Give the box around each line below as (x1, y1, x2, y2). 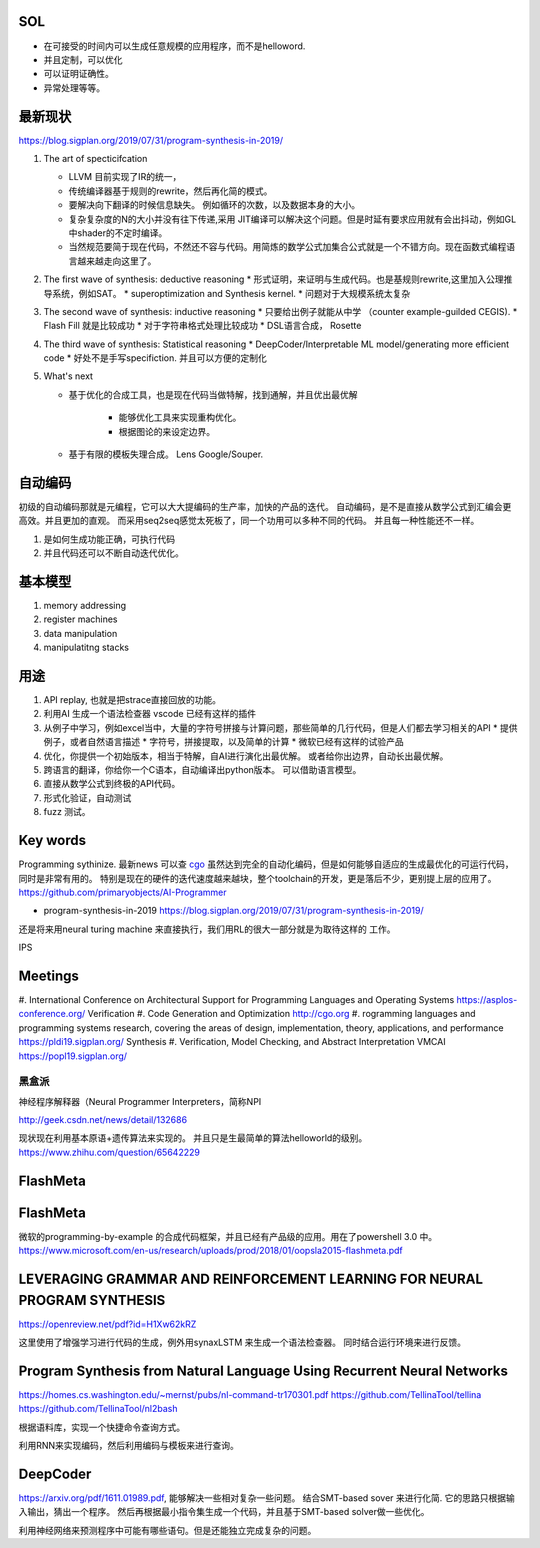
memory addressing (43, 600, 127, 611)
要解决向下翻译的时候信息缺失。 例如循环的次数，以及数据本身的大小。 (68, 199, 360, 211)
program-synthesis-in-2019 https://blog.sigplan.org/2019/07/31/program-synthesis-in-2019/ (43, 905, 424, 917)
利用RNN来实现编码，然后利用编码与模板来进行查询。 (18, 1440, 240, 1452)
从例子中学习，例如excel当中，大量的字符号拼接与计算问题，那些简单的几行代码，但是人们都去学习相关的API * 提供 (43, 721, 518, 734)
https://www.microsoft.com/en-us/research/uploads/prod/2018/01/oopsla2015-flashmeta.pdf (18, 1245, 404, 1257)
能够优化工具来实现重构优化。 (118, 411, 242, 424)
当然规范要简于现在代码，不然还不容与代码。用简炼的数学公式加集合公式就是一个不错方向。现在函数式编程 (68, 241, 507, 253)
